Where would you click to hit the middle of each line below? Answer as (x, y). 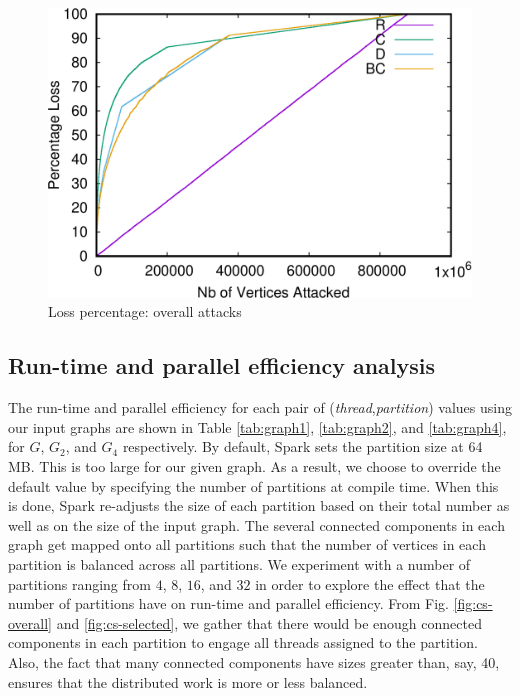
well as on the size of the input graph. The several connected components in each (256, 524)
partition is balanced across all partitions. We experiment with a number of (239, 563)
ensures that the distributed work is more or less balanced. (188, 681)
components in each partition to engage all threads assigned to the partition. (243, 642)
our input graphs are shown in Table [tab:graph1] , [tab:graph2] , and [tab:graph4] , (257, 426)
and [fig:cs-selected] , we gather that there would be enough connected (269, 622)
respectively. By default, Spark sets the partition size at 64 (302, 446)
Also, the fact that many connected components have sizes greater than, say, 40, (254, 661)
